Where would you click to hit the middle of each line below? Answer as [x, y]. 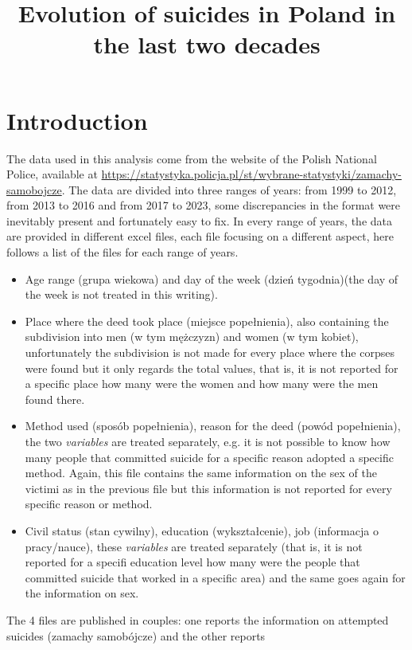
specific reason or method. [89, 504]
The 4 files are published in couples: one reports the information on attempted [198, 619]
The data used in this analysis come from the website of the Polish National [192, 158]
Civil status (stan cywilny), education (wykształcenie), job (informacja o [202, 530]
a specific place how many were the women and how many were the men [202, 384]
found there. [55, 399]
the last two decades [207, 44]
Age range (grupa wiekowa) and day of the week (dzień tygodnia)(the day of [212, 278]
